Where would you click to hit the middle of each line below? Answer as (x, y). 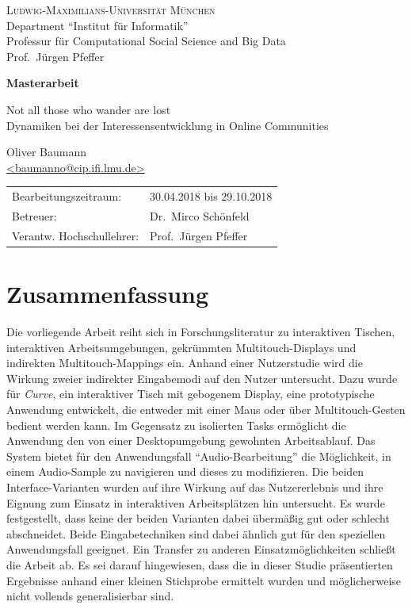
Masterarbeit (43, 83)
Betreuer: (34, 215)
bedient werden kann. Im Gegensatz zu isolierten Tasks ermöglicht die (176, 425)
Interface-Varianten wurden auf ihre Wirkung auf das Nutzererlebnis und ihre (195, 486)
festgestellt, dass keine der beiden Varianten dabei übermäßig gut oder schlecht (198, 518)
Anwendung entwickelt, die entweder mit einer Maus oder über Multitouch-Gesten (206, 409)
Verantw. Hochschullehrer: (76, 235)
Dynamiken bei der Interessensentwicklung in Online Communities (168, 125)
